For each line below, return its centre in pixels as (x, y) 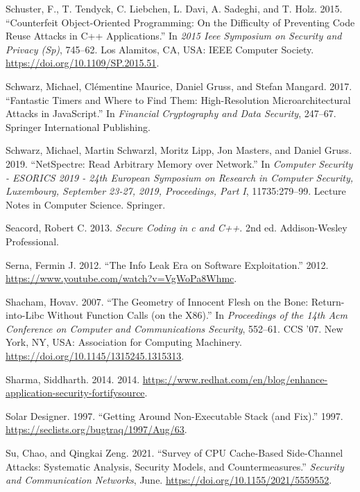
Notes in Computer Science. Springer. (86, 204)
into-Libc (25, 315)
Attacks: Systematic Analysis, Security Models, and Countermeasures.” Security (175, 466)
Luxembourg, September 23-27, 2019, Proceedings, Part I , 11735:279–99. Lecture (176, 191)
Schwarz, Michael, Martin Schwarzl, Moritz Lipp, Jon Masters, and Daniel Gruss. (179, 150)
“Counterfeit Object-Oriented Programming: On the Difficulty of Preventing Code (180, 22)
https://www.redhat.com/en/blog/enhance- (235, 379)
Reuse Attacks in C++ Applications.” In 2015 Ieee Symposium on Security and (174, 36)
